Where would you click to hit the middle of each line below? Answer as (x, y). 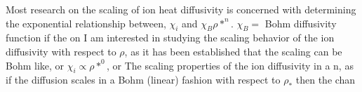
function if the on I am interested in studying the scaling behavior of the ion (170, 38)
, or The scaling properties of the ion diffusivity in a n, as (230, 65)
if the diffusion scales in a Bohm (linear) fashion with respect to (143, 80)
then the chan (326, 80)
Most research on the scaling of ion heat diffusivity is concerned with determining (181, 9)
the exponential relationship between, (86, 23)
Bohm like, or (35, 65)
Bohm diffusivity (301, 23)
